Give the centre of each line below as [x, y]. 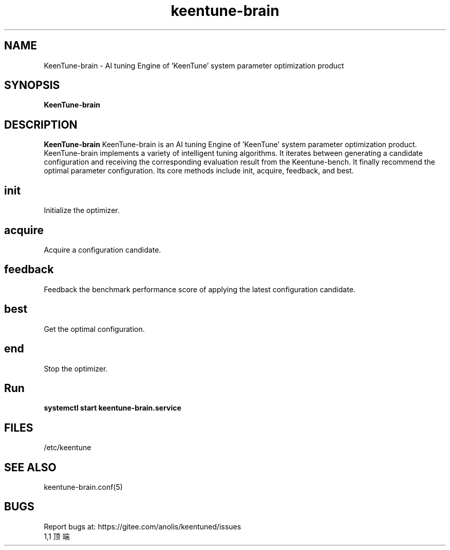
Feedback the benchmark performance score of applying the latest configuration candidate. [200, 289]
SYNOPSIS [32, 85]
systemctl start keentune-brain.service [113, 408]
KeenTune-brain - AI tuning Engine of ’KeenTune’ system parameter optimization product [194, 65]
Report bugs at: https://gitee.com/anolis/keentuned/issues [143, 526]
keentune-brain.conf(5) [83, 487]
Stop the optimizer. [76, 368]
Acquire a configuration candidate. [102, 250]
